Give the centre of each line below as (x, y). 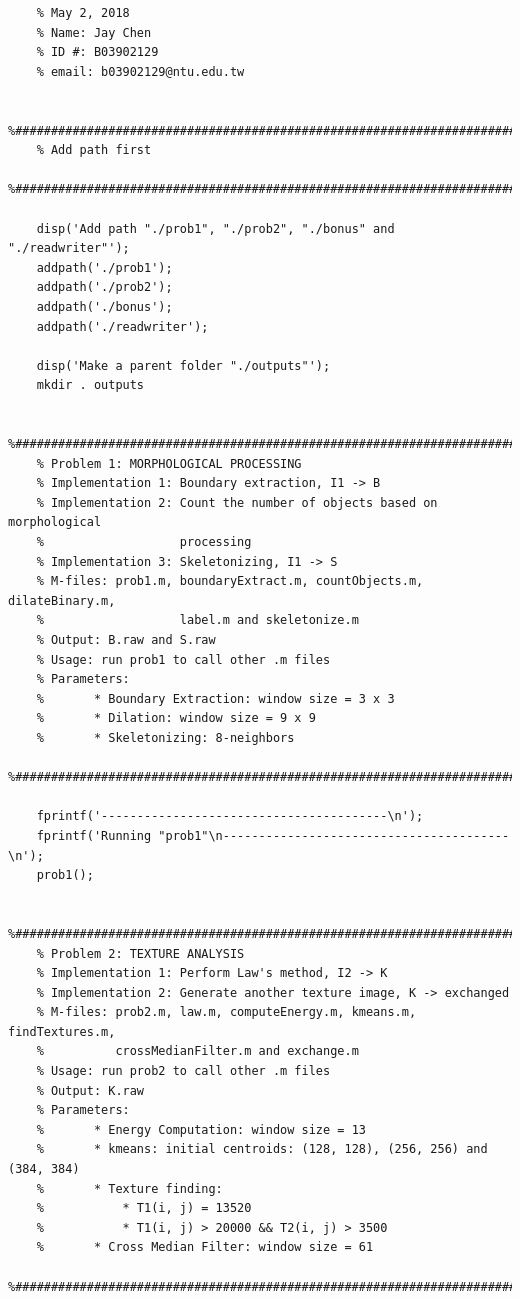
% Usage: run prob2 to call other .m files (183, 1071)
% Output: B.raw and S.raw (126, 640)
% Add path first (94, 150)
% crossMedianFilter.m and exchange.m (197, 1051)
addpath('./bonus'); (104, 306)
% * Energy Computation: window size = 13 (201, 1129)
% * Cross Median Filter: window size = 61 (205, 1247)
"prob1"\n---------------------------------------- (334, 835)
